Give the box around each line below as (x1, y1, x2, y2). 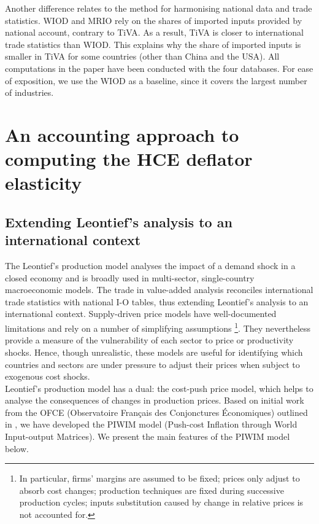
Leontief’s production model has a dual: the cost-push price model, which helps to (5, 381, 313, 394)
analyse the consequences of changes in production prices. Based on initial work (5, 394, 304, 407)
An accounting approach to (5, 122, 239, 147)
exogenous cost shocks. (5, 370, 90, 383)
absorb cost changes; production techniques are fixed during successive (19, 483, 284, 496)
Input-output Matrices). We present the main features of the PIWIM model (5, 430, 290, 443)
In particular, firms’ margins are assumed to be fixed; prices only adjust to (19, 472, 300, 485)
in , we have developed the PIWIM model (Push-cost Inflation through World (5, 418, 298, 431)
